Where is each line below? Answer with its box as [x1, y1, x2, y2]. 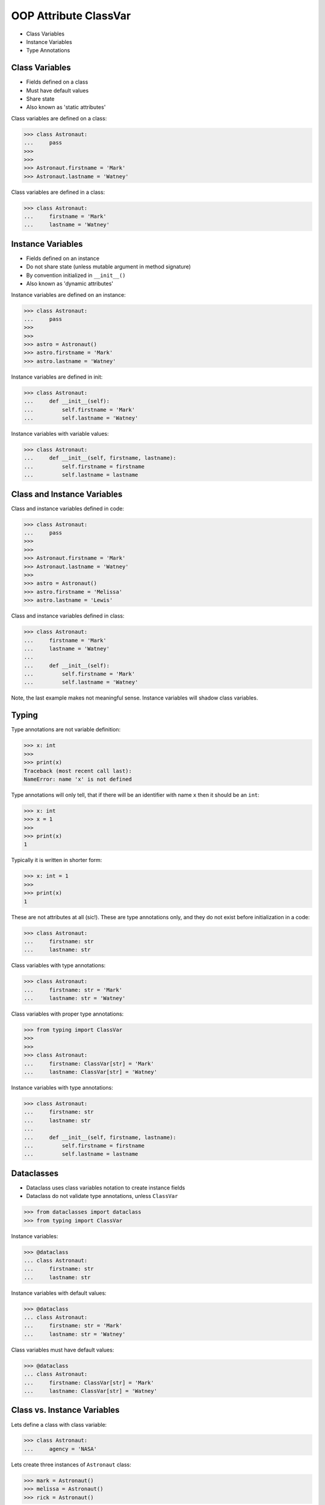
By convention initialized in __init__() [26, 272, 126, 279]
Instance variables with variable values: [11, 430, 110, 437]
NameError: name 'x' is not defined [23, 775, 132, 783]
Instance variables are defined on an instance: [11, 291, 126, 298]
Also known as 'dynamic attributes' [26, 280, 114, 287]
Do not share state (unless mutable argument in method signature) [26, 263, 191, 270]
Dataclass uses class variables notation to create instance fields [26, 1184, 185, 1191]
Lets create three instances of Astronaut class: [11, 1460, 132, 1468]
